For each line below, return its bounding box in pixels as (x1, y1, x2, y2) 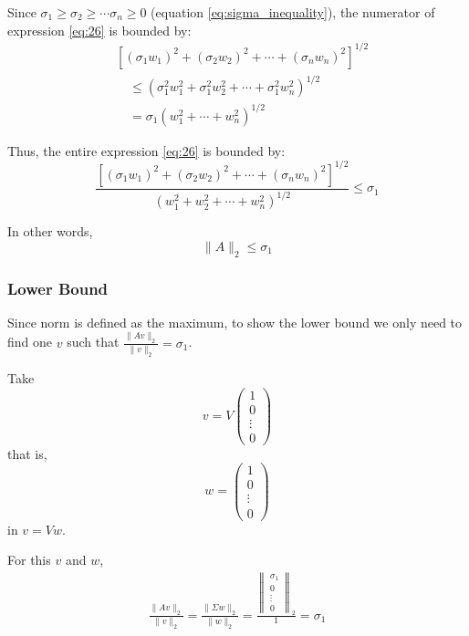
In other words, (7, 222, 93, 241)
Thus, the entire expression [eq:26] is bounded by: (7, 141, 286, 160)
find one (7, 332, 53, 351)
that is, (7, 443, 47, 463)
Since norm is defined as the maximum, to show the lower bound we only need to (7, 312, 463, 331)
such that (67, 332, 120, 351)
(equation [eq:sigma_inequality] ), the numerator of (151, 3, 435, 21)
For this (7, 550, 51, 569)
